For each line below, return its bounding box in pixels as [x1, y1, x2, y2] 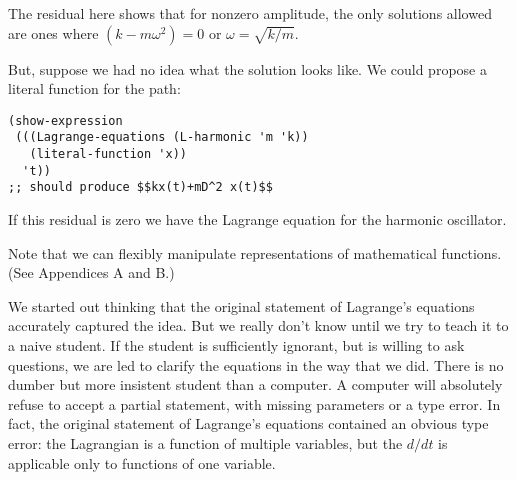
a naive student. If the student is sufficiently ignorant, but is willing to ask [8, 335, 465, 356]
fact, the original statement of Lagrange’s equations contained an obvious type [8, 413, 489, 434]
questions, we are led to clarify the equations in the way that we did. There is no [8, 354, 504, 375]
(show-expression [8, 113, 123, 128]
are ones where [8, 22, 99, 43]
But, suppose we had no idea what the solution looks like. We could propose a [8, 58, 487, 79]
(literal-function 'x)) [29, 147, 187, 162]
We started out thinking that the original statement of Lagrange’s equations [8, 295, 475, 316]
